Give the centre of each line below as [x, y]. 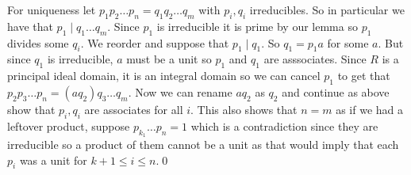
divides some [38, 42]
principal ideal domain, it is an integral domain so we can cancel [164, 76]
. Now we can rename [180, 91]
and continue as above [336, 91]
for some [348, 42]
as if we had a [370, 109]
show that [31, 109]
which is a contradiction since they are [284, 126]
